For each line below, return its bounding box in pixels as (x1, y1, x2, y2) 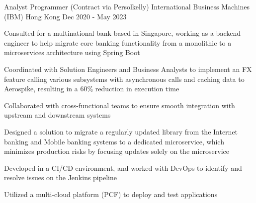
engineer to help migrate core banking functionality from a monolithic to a (4, 37, 232, 48)
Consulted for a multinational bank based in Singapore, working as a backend (4, 28, 241, 38)
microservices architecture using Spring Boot (4, 47, 140, 58)
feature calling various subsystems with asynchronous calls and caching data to (4, 73, 245, 84)
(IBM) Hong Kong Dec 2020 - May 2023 (4, 11, 127, 21)
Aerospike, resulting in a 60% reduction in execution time (4, 83, 179, 94)
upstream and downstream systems (4, 110, 111, 120)
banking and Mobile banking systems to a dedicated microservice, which (4, 136, 224, 146)
